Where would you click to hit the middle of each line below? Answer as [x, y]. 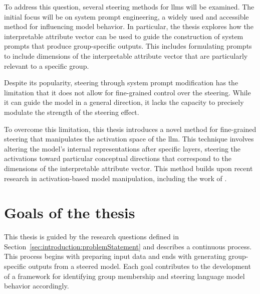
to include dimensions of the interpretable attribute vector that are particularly [126, 55]
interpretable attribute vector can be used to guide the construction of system [124, 36]
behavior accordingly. [37, 286]
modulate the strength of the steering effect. [72, 112]
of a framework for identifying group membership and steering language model [124, 276]
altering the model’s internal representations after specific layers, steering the [122, 148]
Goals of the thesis [70, 212]
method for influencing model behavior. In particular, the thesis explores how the [129, 26]
